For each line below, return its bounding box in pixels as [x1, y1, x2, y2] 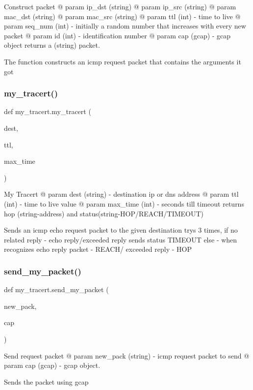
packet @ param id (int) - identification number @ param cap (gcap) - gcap [4, 30, 231, 40]
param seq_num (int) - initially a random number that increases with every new [4, 21, 246, 31]
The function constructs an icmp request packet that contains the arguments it [4, 56, 241, 66]
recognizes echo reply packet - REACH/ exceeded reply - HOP [4, 244, 192, 254]
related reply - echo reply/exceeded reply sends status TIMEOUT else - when [4, 234, 237, 244]
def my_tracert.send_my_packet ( [4, 284, 109, 295]
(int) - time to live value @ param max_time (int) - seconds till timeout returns [4, 198, 244, 209]
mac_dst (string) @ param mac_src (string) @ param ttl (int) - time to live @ [4, 11, 241, 21]
